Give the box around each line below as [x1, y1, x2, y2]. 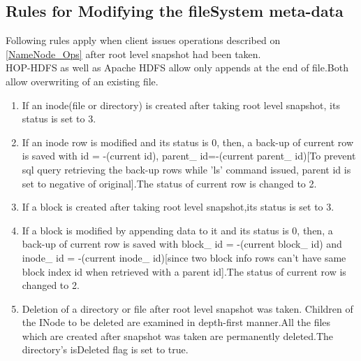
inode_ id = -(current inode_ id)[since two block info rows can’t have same [22, 250, 346, 264]
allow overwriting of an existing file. [6, 73, 159, 88]
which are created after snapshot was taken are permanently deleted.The [22, 328, 334, 343]
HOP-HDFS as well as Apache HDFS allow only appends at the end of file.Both [6, 60, 349, 75]
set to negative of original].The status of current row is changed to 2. [22, 176, 317, 190]
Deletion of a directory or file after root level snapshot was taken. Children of [22, 301, 353, 316]
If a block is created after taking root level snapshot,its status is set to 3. [22, 199, 334, 214]
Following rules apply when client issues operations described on [6, 33, 281, 48]
